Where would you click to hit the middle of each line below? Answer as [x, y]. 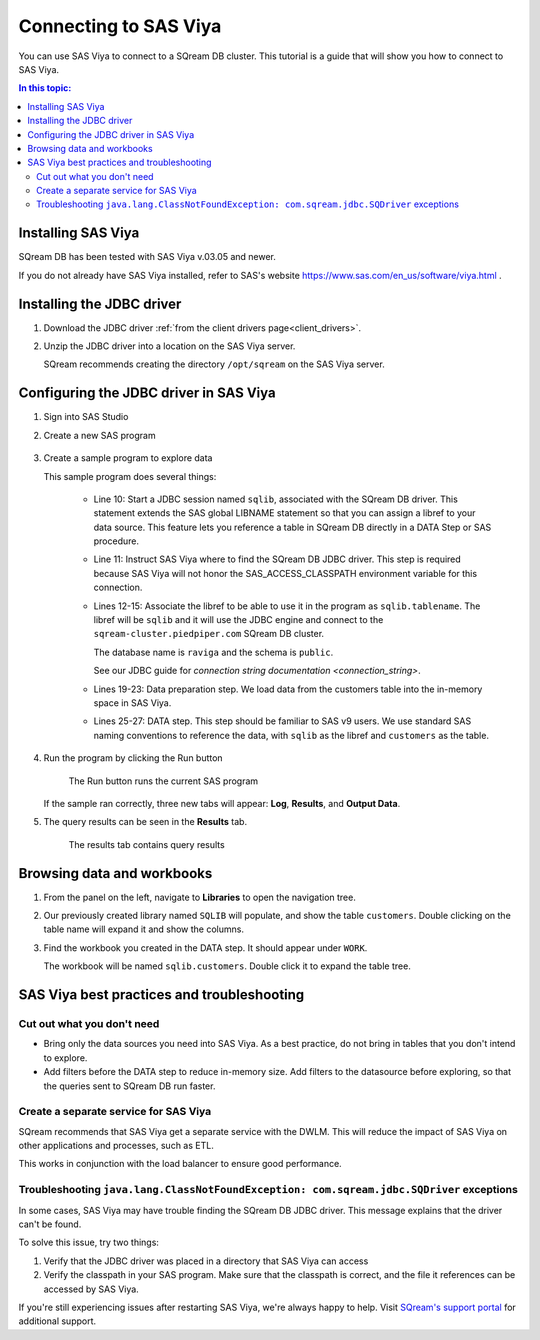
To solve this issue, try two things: [89, 1242]
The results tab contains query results [146, 844]
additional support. [57, 1321]
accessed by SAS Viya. [91, 1289]
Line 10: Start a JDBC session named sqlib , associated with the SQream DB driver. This [276, 499]
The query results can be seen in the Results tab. [145, 822]
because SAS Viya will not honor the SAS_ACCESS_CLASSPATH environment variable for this [285, 573]
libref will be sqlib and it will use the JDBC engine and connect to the [238, 620]
